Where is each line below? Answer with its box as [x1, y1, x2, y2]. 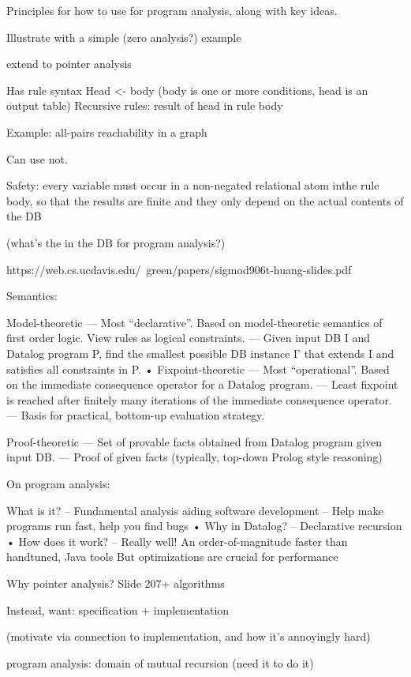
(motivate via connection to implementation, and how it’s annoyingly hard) [6, 628, 371, 645]
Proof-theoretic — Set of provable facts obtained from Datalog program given [6, 433, 382, 449]
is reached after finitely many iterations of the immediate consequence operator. [6, 391, 392, 408]
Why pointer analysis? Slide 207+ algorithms [6, 575, 225, 592]
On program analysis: [6, 476, 110, 492]
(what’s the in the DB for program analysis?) [6, 234, 226, 250]
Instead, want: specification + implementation [6, 601, 230, 618]
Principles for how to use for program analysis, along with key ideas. [6, 2, 338, 18]
